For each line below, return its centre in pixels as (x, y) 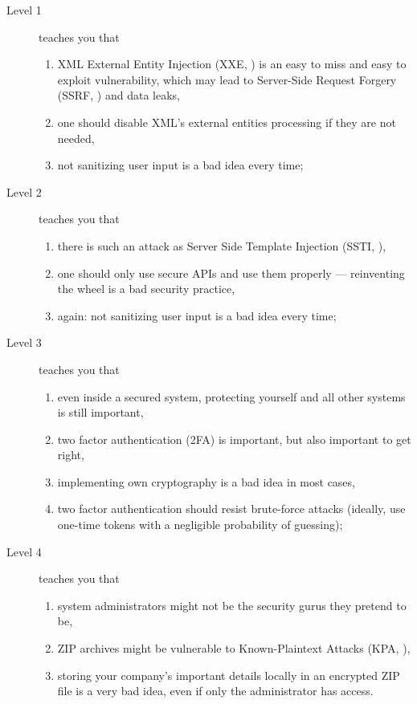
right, (71, 455)
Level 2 (24, 191)
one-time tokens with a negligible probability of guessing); (200, 525)
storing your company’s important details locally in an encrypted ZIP (229, 675)
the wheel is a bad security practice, (146, 289)
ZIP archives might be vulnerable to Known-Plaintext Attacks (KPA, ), (234, 648)
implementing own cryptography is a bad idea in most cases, (206, 481)
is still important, (100, 412)
